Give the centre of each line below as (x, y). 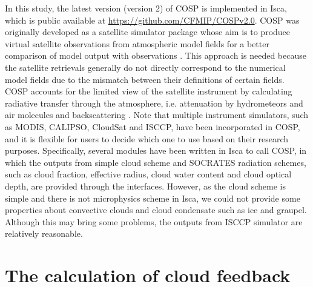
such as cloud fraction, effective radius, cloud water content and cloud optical (148, 174)
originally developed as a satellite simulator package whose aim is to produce (148, 32)
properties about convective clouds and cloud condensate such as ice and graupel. (156, 210)
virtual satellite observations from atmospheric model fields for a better (137, 43)
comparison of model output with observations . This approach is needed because (156, 55)
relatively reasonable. (44, 233)
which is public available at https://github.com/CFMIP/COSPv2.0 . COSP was (152, 20)
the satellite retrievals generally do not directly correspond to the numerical (145, 67)
